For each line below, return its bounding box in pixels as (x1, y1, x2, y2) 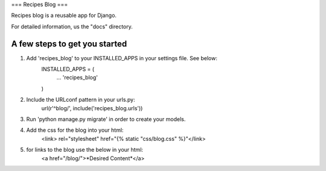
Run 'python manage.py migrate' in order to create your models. (26, 116, 186, 123)
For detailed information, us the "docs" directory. (11, 23, 133, 30)
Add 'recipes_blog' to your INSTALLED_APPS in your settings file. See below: (26, 54, 217, 61)
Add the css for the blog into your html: (26, 126, 124, 134)
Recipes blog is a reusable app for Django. (11, 12, 117, 19)
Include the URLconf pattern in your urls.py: (26, 96, 135, 104)
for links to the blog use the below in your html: (26, 146, 144, 154)
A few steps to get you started (11, 39, 127, 49)
